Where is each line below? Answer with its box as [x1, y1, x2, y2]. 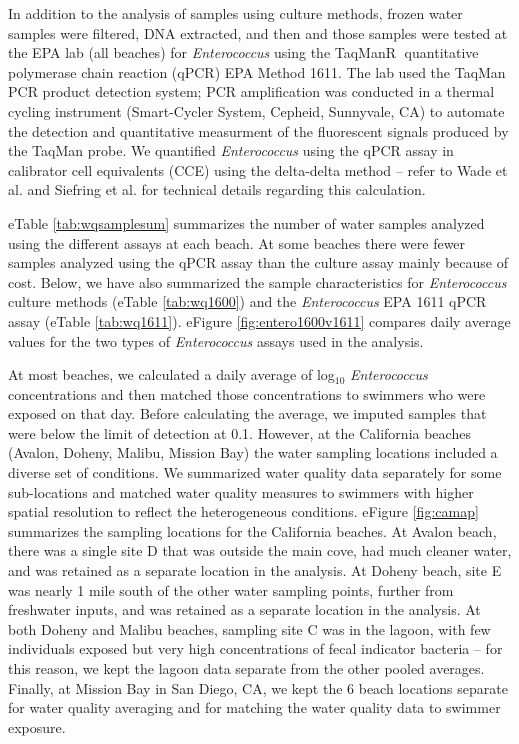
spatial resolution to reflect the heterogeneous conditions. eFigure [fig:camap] [8, 501, 479, 522]
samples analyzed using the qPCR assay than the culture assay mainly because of [8, 252, 508, 273]
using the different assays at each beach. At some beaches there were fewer [8, 232, 466, 253]
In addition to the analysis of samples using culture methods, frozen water [8, 3, 463, 23]
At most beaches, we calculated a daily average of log [8, 364, 335, 385]
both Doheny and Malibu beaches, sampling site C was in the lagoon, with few [8, 618, 491, 639]
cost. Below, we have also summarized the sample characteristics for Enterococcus [8, 271, 507, 292]
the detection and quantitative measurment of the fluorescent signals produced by [8, 120, 509, 141]
